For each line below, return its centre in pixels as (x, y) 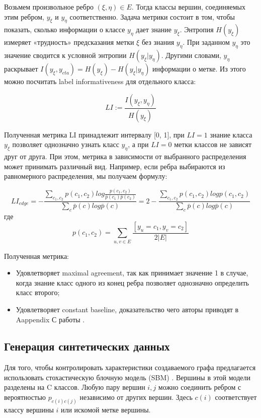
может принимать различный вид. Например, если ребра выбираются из (115, 166)
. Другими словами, (191, 55)
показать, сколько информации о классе (65, 29)
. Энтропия (197, 29)
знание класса (231, 134)
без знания (158, 42)
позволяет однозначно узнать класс (66, 144)
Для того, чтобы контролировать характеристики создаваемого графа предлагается (130, 367)
